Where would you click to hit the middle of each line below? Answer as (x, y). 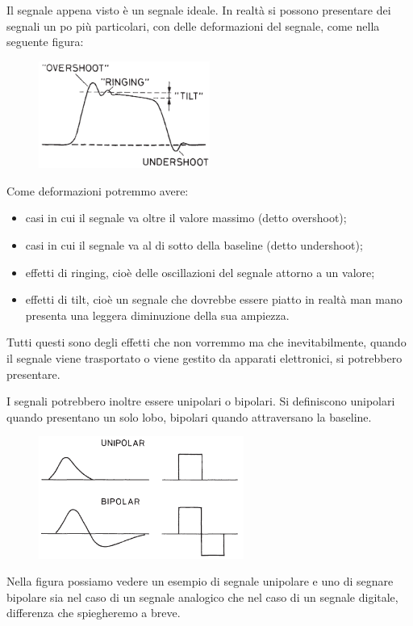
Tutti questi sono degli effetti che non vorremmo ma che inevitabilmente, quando (206, 342)
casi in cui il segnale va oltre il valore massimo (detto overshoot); (186, 218)
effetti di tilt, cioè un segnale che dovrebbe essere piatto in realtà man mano (214, 299)
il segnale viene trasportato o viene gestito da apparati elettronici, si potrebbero (204, 358)
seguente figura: (45, 42)
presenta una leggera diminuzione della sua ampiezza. (157, 315)
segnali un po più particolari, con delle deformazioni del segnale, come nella (193, 25)
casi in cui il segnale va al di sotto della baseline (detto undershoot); (194, 245)
